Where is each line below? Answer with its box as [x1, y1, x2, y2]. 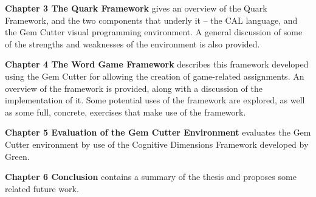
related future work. [5, 182, 79, 195]
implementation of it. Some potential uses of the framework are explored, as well [5, 94, 305, 106]
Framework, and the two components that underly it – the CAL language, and [5, 13, 298, 26]
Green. [5, 150, 30, 162]
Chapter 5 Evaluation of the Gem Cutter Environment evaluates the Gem [5, 126, 311, 139]
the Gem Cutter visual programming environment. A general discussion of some [5, 26, 303, 38]
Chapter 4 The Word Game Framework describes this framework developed [5, 58, 309, 71]
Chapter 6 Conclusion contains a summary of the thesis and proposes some [5, 170, 297, 183]
